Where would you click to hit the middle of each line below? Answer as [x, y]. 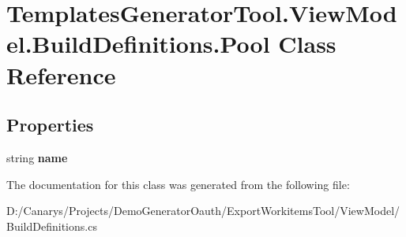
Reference [61, 74]
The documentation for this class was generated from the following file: [178, 184]
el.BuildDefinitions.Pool [138, 44]
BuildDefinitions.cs [52, 226]
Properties [50, 125]
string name [37, 157]
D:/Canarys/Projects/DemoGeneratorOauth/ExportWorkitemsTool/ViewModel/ [203, 211]
